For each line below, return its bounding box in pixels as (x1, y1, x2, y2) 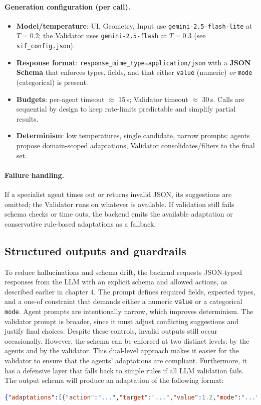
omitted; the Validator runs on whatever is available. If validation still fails (5, 198, 234, 209)
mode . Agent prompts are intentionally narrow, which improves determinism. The (5, 306, 253, 317)
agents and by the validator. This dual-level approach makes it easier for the (5, 345, 239, 356)
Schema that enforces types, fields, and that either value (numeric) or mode (16, 67, 252, 77)
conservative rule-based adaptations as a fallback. (5, 218, 156, 229)
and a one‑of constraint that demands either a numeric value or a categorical (5, 296, 242, 307)
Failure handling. (5, 169, 64, 180)
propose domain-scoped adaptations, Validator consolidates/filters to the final (16, 140, 255, 151)
